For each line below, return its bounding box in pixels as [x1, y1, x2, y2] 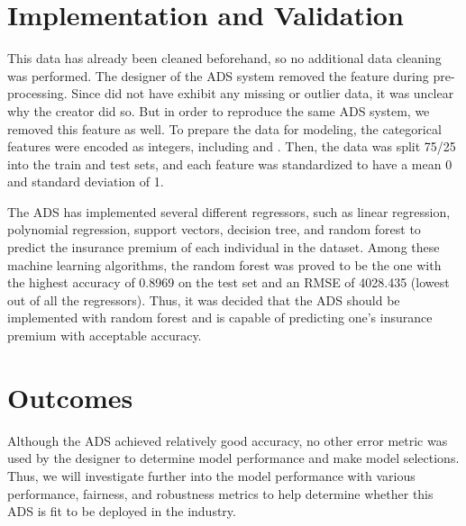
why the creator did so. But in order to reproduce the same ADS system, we [7, 101, 430, 120]
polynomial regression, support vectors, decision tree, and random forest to [7, 220, 421, 239]
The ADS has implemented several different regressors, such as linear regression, [7, 202, 451, 221]
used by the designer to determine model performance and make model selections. [7, 449, 460, 467]
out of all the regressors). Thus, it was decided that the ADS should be [7, 290, 400, 309]
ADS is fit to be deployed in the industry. [7, 502, 236, 521]
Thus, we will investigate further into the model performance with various [7, 466, 416, 485]
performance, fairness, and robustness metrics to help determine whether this [7, 484, 434, 503]
